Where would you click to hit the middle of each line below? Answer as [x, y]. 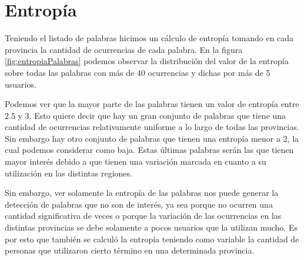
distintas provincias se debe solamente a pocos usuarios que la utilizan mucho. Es [151, 227]
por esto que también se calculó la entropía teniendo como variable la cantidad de [152, 239]
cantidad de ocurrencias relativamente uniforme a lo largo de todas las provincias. [152, 127]
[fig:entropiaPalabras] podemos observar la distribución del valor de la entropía [147, 61]
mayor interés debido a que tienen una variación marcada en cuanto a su [136, 161]
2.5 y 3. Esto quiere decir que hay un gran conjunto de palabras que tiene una [146, 115]
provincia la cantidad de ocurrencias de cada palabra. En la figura [124, 49]
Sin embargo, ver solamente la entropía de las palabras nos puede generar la [142, 193]
